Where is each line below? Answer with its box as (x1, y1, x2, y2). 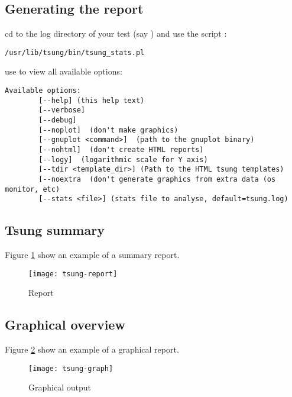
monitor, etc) (5, 185, 60, 193)
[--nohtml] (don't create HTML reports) (38, 145, 204, 154)
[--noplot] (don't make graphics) (38, 125, 179, 134)
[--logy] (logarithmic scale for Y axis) (38, 155, 208, 164)
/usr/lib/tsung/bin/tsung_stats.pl (5, 48, 145, 57)
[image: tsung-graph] (28, 364, 113, 373)
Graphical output (28, 381, 91, 393)
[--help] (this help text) (38, 96, 145, 105)
